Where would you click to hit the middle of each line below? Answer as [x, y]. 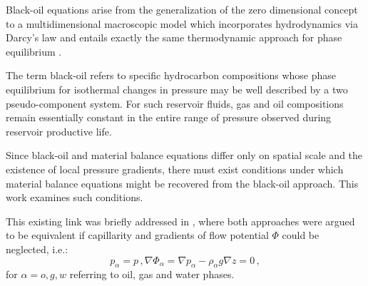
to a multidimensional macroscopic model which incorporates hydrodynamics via [182, 23]
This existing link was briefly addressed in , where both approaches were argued [180, 221]
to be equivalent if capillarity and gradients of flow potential [137, 235]
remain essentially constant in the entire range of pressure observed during [169, 117]
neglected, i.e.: [37, 249]
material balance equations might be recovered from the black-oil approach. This [182, 183]
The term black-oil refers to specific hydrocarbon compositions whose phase [171, 75]
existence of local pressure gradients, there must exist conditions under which [175, 169]
